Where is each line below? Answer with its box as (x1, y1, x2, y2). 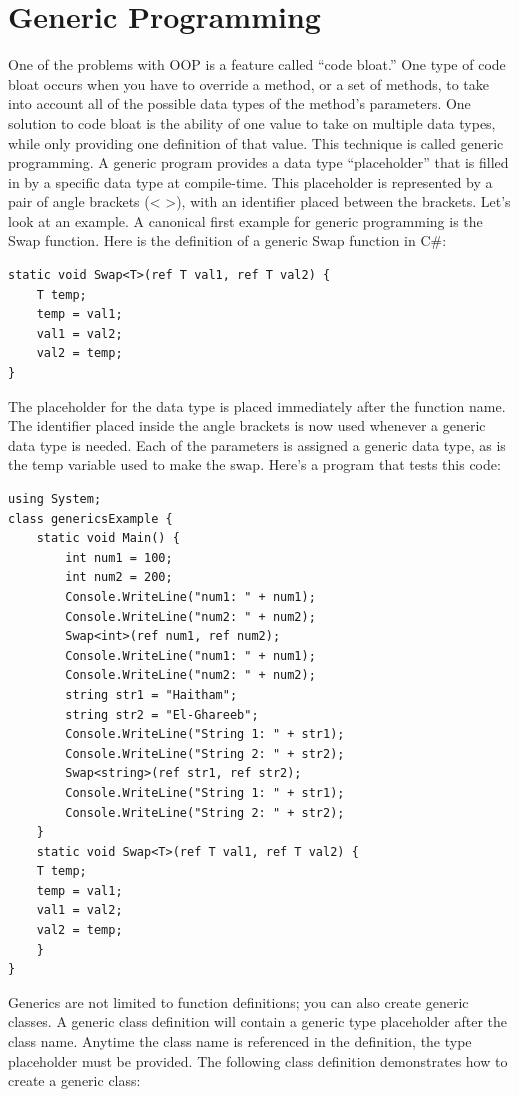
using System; (8, 492, 102, 506)
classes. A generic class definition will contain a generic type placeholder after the (8, 1011, 508, 1032)
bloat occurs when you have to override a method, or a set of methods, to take (8, 73, 490, 94)
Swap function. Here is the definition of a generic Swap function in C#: (8, 230, 447, 251)
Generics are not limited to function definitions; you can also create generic (8, 991, 469, 1012)
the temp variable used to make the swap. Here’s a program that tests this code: (8, 454, 501, 475)
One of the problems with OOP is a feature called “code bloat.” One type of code (8, 54, 506, 75)
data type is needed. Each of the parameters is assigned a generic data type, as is (8, 434, 506, 455)
